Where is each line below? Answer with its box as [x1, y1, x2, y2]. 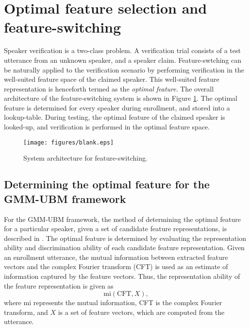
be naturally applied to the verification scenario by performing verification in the [4, 64, 245, 74]
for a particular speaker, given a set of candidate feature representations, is [4, 223, 227, 234]
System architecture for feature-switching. [23, 153, 148, 163]
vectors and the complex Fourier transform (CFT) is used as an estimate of [4, 261, 228, 272]
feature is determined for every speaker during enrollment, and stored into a [4, 102, 230, 112]
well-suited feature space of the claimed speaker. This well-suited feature [4, 74, 219, 84]
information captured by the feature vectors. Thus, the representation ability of [4, 271, 240, 281]
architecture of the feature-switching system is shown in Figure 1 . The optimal [4, 93, 237, 103]
